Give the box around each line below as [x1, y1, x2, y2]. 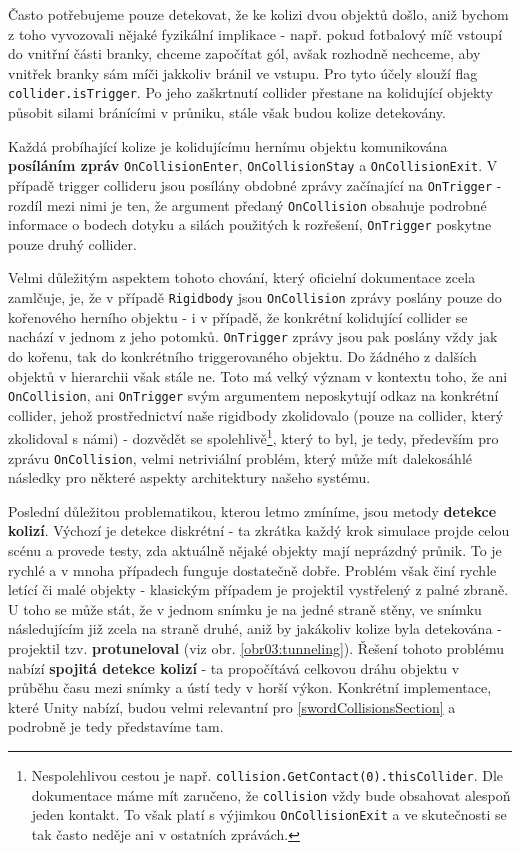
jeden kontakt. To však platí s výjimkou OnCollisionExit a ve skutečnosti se [31, 804, 507, 825]
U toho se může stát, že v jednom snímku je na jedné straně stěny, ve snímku [8, 598, 482, 619]
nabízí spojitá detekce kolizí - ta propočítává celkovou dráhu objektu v [8, 657, 460, 678]
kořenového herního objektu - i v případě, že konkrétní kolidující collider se [8, 306, 468, 327]
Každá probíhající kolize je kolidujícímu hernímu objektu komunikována [8, 135, 448, 156]
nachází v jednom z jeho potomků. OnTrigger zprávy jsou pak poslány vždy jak [8, 326, 498, 347]
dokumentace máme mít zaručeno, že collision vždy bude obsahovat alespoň [31, 784, 511, 805]
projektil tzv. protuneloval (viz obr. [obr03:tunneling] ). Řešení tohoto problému [8, 638, 504, 659]
